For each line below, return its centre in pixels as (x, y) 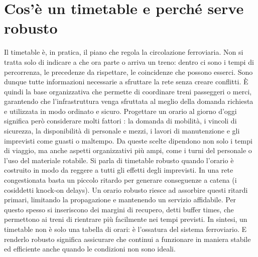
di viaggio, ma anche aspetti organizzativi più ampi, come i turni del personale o (128, 150)
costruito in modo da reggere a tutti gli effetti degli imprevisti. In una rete (119, 170)
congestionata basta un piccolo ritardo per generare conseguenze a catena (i (120, 180)
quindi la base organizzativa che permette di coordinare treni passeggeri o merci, (128, 91)
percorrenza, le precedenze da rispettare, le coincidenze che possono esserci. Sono (128, 72)
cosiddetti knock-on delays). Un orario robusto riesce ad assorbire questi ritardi (126, 189)
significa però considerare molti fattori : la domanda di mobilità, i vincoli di (120, 121)
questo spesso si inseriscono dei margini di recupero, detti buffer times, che (119, 209)
